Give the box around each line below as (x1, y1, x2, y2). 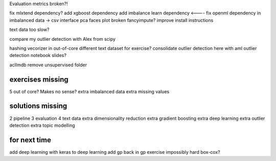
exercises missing (9, 75, 68, 84)
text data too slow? (9, 26, 50, 33)
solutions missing (9, 102, 67, 111)
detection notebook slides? (9, 52, 66, 59)
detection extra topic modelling (9, 122, 75, 128)
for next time (9, 136, 51, 144)
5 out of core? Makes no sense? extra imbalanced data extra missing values (9, 88, 170, 94)
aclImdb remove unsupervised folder (9, 62, 87, 68)
